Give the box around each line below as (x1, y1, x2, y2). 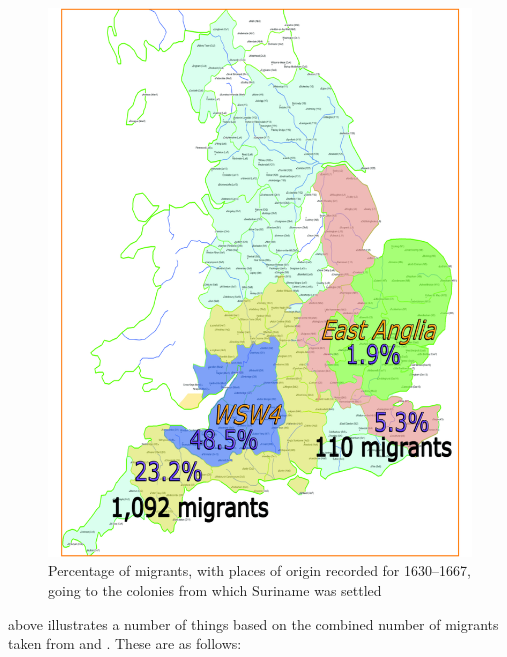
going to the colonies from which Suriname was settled (48, 580, 382, 601)
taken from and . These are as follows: (8, 633, 242, 654)
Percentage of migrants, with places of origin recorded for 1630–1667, (48, 560, 471, 581)
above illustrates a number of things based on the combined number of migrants (8, 613, 499, 634)
